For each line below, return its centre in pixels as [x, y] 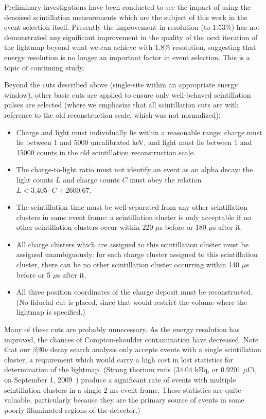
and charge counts [91, 179]
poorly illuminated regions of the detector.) [72, 409]
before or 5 [33, 274]
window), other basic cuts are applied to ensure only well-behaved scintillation [128, 94]
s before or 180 [183, 227]
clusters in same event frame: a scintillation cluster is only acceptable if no [134, 217]
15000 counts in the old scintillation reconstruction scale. [106, 152]
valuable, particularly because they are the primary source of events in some [124, 400]
